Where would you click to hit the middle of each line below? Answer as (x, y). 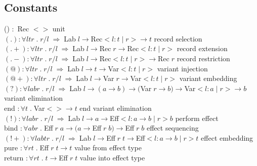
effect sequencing (173, 128)
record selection (178, 38)
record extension (202, 48)
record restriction (203, 58)
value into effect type (112, 157)
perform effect (197, 118)
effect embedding (227, 137)
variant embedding (208, 78)
